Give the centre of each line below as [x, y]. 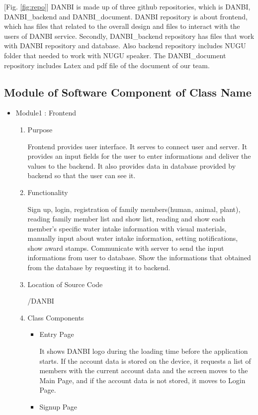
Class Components [56, 317]
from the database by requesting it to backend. [99, 267]
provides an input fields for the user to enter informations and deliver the [139, 156]
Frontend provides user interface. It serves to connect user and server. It [137, 146]
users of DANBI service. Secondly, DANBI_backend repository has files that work [129, 36]
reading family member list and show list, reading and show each [127, 219]
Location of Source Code [65, 284]
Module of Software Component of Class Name [128, 92]
